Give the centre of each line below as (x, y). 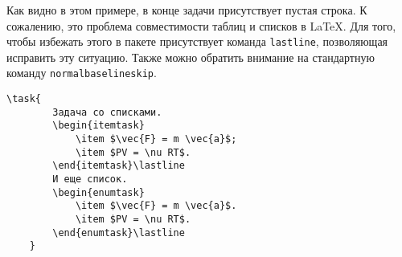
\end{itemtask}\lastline (119, 166)
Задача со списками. (107, 112)
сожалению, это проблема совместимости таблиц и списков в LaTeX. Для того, (201, 25)
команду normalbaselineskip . (82, 73)
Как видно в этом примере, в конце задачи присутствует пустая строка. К (187, 10)
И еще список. (90, 179)
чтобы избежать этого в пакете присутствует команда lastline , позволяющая (197, 41)
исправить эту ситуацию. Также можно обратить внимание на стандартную (191, 57)
